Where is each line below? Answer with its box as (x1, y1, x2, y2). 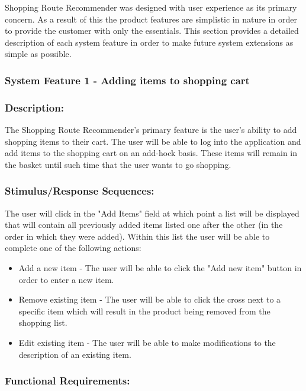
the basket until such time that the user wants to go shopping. (5, 158, 231, 170)
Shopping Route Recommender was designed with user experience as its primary (5, 1, 297, 13)
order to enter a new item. (18, 273, 114, 285)
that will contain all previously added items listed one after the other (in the (5, 218, 283, 231)
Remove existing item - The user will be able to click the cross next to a (18, 293, 281, 306)
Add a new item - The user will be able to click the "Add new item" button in (18, 262, 302, 274)
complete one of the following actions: (5, 241, 141, 254)
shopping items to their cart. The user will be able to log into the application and (5, 135, 301, 147)
